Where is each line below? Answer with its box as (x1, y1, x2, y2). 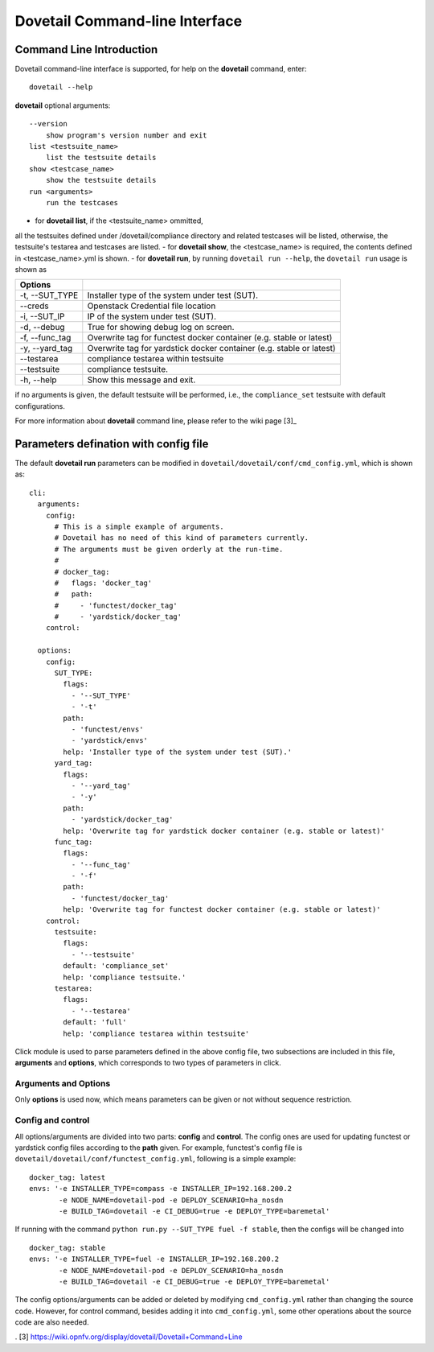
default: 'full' (63, 1018, 127, 1027)
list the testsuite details (45, 153, 157, 163)
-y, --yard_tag (19, 343, 73, 354)
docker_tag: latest (29, 1173, 106, 1182)
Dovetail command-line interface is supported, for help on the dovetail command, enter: (14, 64, 307, 74)
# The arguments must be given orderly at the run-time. (54, 544, 284, 554)
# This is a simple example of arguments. (54, 521, 224, 531)
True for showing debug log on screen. (87, 322, 235, 333)
